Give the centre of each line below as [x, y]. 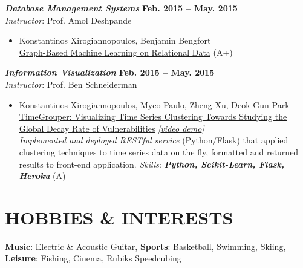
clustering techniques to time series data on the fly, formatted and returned [159, 152]
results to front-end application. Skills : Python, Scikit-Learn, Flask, [151, 164]
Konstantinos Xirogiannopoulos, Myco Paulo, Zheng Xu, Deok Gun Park [154, 104]
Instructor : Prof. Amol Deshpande [68, 20]
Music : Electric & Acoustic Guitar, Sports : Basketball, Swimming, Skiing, [145, 246]
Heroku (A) [42, 176]
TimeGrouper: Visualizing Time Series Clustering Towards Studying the [153, 116]
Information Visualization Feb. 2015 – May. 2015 [110, 72]
